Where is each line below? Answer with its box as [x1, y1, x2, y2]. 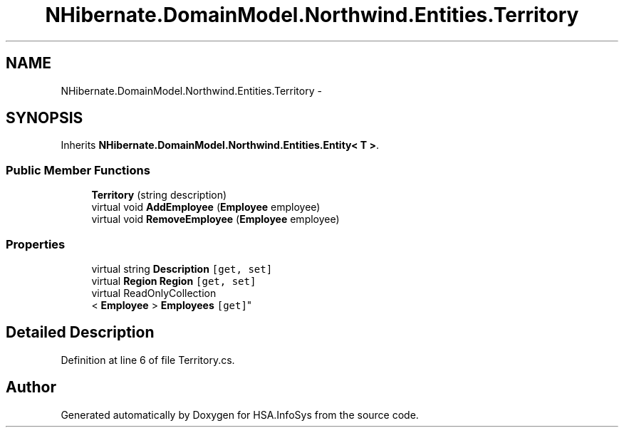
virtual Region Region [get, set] [91, 274, 256, 287]
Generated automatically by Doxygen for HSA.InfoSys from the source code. [61, 408, 419, 421]
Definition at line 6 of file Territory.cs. [61, 353, 235, 366]
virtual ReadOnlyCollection [91, 286, 217, 299]
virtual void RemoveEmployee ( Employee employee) [91, 213, 340, 226]
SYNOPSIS [6, 109, 83, 127]
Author [6, 378, 56, 397]
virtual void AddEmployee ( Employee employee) [91, 201, 321, 214]
